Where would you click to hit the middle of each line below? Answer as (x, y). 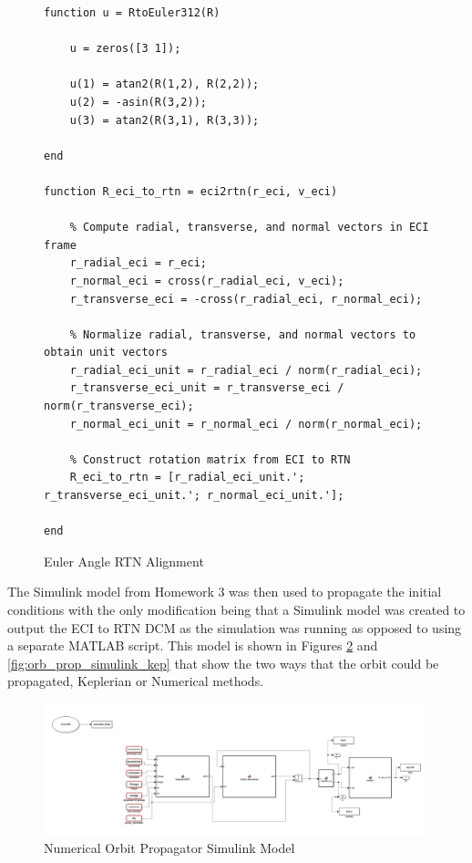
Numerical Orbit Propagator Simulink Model (169, 848)
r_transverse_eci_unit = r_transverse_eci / (207, 388)
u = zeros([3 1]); (125, 49)
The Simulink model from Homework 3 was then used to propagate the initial (225, 592)
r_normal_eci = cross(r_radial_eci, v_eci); (207, 281)
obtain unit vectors (106, 353)
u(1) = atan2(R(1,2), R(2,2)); (164, 84)
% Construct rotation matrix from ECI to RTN (210, 459)
